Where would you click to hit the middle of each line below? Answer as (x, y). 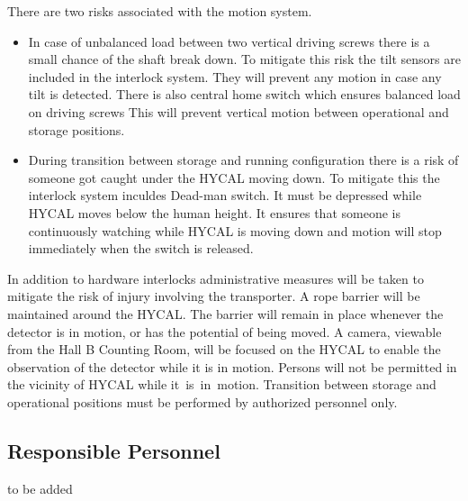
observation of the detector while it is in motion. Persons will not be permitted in (232, 366)
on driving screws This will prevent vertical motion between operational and (238, 111)
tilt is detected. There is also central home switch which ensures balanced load (244, 94)
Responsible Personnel (114, 450)
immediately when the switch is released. (141, 248)
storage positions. (76, 129)
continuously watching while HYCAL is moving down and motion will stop (235, 230)
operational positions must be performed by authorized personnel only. (202, 401)
